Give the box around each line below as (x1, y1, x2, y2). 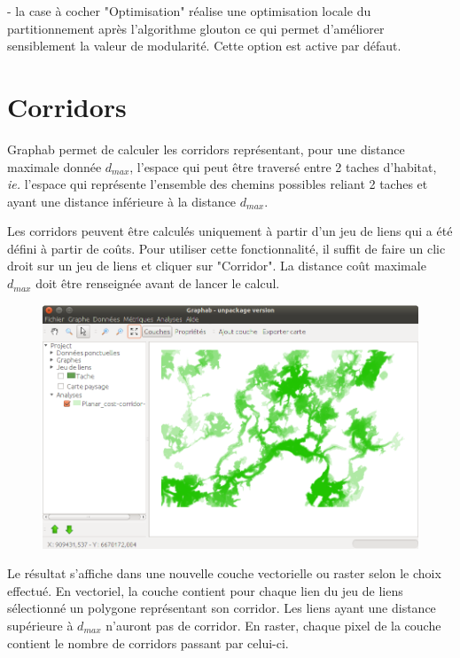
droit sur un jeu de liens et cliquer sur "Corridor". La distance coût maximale (7, 256, 426, 275)
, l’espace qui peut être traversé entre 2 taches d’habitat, (129, 157, 437, 176)
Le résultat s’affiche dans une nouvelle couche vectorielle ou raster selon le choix (7, 564, 441, 583)
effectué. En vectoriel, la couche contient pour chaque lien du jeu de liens (7, 581, 403, 599)
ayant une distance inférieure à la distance (7, 192, 237, 210)
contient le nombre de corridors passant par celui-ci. (7, 633, 289, 652)
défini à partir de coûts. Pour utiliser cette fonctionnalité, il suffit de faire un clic (7, 239, 446, 257)
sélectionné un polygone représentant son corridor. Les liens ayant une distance (7, 599, 436, 617)
